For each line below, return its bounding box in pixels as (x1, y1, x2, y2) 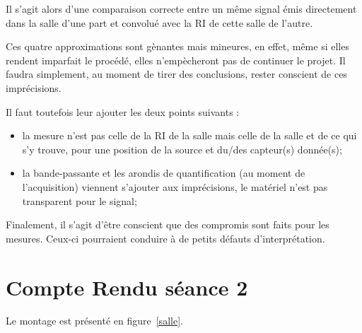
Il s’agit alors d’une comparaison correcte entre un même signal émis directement (6, 1, 357, 16)
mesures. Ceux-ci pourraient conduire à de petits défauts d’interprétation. (6, 230, 325, 245)
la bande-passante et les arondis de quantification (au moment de (22, 165, 305, 180)
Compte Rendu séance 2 (6, 272, 248, 301)
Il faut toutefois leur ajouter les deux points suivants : (6, 104, 240, 119)
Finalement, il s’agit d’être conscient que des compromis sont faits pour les (6, 217, 329, 232)
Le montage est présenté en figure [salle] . (6, 313, 183, 328)
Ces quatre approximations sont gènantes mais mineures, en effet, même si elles (6, 39, 349, 54)
